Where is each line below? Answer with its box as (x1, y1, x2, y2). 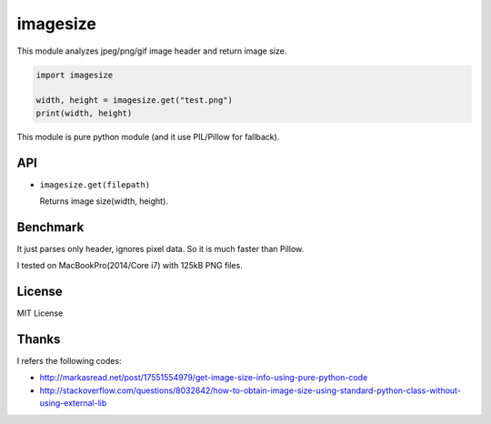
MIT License (16, 308, 64, 318)
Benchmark (16, 219, 85, 235)
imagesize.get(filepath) (39, 179, 150, 190)
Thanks (16, 332, 61, 347)
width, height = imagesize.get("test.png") (35, 96, 234, 106)
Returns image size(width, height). (39, 196, 168, 207)
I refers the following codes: (16, 356, 122, 367)
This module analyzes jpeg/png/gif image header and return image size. (16, 45, 287, 56)
